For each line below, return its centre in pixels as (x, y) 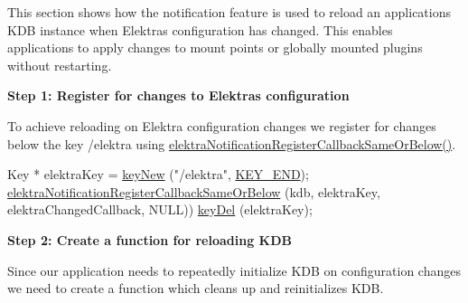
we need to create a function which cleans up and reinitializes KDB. (196, 288)
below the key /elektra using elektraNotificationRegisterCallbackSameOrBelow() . (232, 143)
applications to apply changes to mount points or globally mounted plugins (215, 47)
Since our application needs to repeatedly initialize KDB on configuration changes (234, 270)
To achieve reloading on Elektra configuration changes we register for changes (222, 125)
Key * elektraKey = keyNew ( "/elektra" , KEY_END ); (158, 174)
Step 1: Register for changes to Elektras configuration (178, 95)
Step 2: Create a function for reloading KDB (150, 239)
